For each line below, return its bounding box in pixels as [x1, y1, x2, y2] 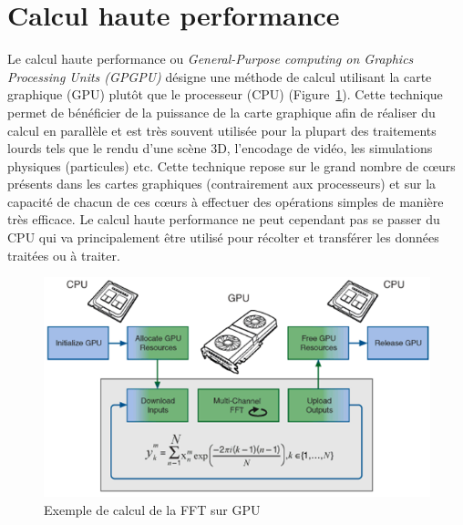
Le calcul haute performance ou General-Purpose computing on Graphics [7, 49, 414, 68]
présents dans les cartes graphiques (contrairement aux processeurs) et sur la [7, 174, 437, 193]
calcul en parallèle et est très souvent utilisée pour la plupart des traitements [7, 120, 437, 139]
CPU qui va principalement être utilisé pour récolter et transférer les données [7, 228, 439, 247]
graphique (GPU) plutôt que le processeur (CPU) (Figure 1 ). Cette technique [7, 85, 443, 104]
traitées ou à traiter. [7, 245, 120, 264]
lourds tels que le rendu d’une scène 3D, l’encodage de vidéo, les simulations [7, 139, 433, 158]
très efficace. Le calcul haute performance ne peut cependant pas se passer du [7, 210, 440, 229]
